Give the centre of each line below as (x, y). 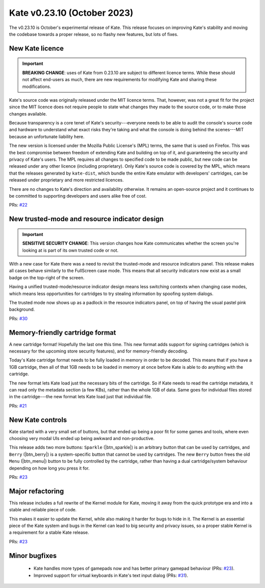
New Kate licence (36, 48)
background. (22, 309)
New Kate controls (38, 420)
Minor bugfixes (33, 556)
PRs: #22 (18, 205)
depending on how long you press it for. (49, 468)
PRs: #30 (18, 318)
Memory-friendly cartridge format (63, 333)
